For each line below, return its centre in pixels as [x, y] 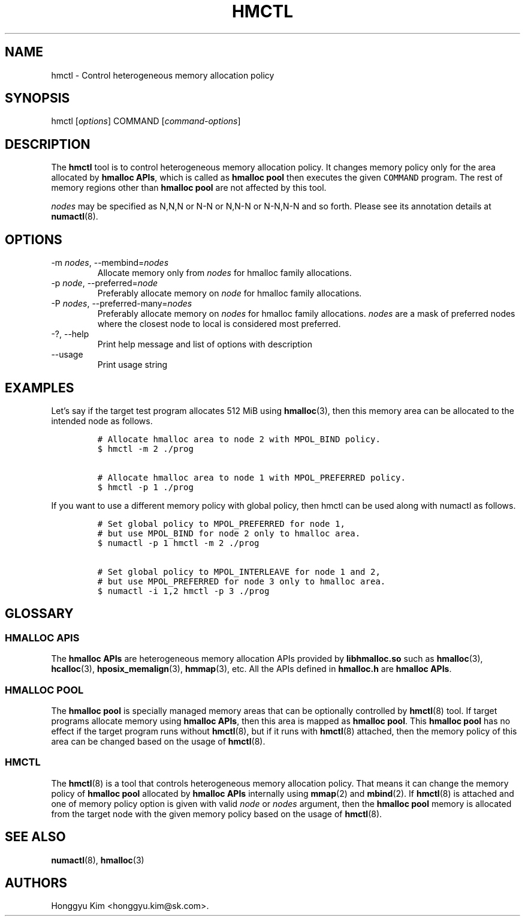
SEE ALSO [35, 837]
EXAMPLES [40, 388]
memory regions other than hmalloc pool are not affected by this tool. [189, 188]
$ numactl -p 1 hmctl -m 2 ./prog [178, 543]
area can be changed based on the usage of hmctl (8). [158, 741]
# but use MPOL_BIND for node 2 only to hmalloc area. [229, 533]
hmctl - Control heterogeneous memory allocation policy [163, 75]
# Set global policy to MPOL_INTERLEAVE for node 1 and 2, [239, 571]
